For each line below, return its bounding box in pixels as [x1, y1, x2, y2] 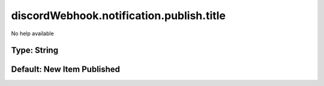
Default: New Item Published [11, 64, 120, 75]
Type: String [11, 45, 59, 56]
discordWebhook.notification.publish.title [11, 9, 226, 22]
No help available [11, 30, 54, 37]
